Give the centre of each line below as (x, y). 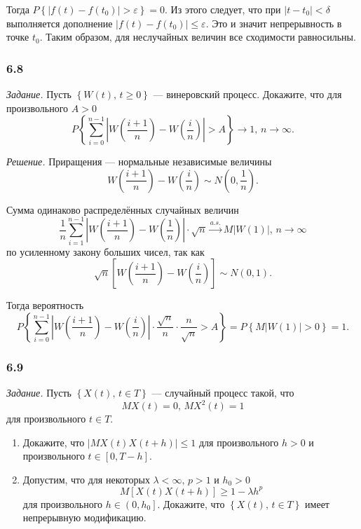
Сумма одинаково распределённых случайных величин (123, 209)
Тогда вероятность (45, 305)
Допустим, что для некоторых (86, 479)
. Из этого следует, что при (223, 9)
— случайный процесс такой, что (223, 392)
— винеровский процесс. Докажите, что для (247, 94)
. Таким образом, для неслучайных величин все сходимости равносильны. (198, 37)
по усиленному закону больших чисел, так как (105, 251)
